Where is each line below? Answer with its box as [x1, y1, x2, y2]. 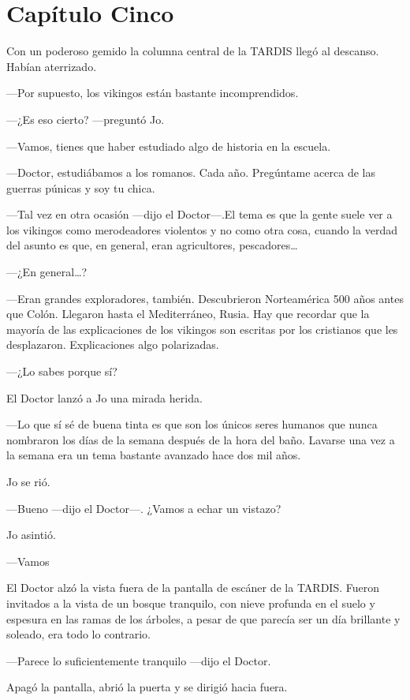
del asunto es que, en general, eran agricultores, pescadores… [6, 237, 298, 253]
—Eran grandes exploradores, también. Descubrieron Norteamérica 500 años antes [6, 290, 404, 306]
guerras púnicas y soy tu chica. [6, 179, 155, 196]
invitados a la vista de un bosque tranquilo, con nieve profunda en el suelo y [6, 594, 375, 611]
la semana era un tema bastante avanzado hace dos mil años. [6, 447, 301, 463]
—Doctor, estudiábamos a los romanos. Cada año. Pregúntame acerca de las [6, 164, 375, 181]
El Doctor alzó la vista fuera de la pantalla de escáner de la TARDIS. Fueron [6, 579, 380, 596]
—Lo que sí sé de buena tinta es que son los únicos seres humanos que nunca [6, 416, 378, 432]
